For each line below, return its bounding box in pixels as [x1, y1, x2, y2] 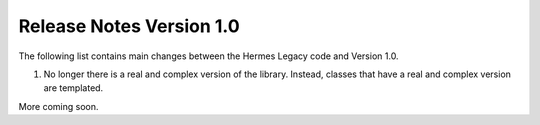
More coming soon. [18, 100, 99, 112]
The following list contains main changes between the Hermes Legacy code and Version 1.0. [18, 50, 399, 62]
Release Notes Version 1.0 [18, 15, 240, 37]
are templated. [43, 82, 104, 94]
